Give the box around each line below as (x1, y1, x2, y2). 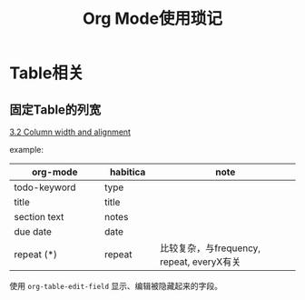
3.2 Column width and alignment (9, 126, 132, 137)
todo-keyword (14, 181, 76, 194)
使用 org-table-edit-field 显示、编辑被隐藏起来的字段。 (9, 281, 223, 291)
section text (14, 211, 64, 223)
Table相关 (9, 63, 84, 84)
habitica (109, 165, 146, 178)
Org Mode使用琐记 (82, 8, 223, 29)
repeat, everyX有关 (160, 255, 241, 268)
